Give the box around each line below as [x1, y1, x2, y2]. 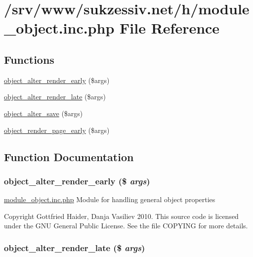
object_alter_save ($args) [4, 108, 83, 118]
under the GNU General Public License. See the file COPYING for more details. [4, 220, 248, 231]
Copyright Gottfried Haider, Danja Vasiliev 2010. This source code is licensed [4, 211, 239, 221]
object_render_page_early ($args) [4, 125, 110, 135]
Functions [4, 51, 54, 67]
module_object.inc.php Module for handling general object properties [4, 194, 215, 205]
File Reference [120, 18, 220, 38]
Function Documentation [4, 149, 134, 164]
